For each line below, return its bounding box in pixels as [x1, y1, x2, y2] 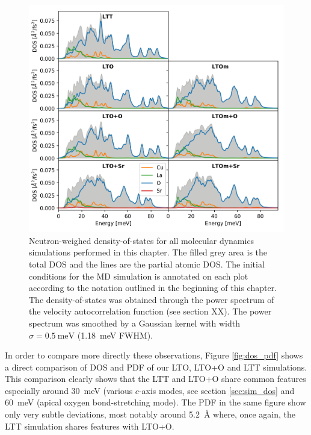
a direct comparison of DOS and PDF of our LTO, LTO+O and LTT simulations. [5, 360, 307, 373]
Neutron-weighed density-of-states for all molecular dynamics [29, 234, 254, 246]
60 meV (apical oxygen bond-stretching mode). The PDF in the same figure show [5, 396, 306, 408]
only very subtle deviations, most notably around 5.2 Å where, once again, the [5, 408, 295, 421]
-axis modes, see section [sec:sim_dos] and [138, 384, 295, 396]
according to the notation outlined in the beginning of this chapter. [29, 281, 277, 294]
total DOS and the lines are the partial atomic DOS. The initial [29, 257, 265, 270]
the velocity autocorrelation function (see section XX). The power [29, 305, 272, 318]
